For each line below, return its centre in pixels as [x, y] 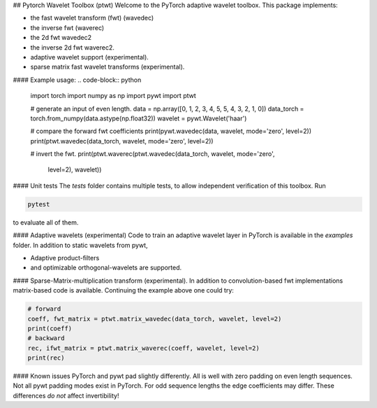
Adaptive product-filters [65, 258]
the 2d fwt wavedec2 [61, 38]
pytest [39, 204]
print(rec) [46, 358]
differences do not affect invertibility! [66, 395]
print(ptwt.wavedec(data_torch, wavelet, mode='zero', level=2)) [122, 141]
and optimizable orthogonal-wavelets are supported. [106, 268]
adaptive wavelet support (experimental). [90, 57]
